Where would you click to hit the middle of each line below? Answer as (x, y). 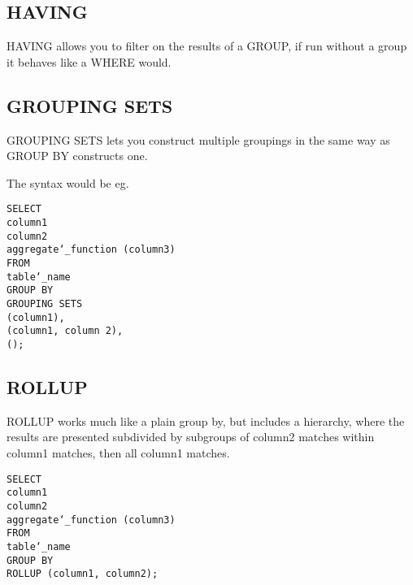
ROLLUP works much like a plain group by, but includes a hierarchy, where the (206, 420)
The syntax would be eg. (68, 182)
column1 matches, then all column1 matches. (118, 452)
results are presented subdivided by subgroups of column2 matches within (191, 437)
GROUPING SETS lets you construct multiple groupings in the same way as (198, 139)
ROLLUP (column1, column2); (83, 574)
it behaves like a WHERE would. (89, 61)
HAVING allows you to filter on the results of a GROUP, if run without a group (207, 46)
